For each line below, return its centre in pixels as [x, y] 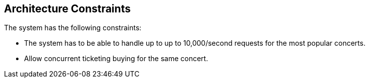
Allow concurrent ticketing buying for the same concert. [116, 59]
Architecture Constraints [67, 9]
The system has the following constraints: [73, 28]
